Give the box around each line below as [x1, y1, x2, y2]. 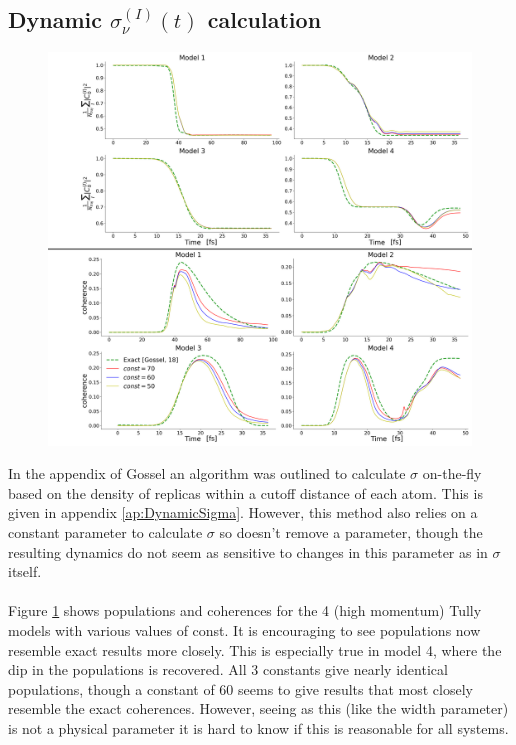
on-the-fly [422, 463, 482, 484]
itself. [8, 561, 42, 582]
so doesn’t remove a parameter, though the [219, 521, 483, 542]
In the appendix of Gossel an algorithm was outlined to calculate [8, 463, 406, 484]
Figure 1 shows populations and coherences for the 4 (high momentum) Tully [8, 600, 482, 621]
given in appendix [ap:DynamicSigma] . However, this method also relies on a [8, 502, 478, 523]
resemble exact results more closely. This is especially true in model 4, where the [8, 639, 502, 660]
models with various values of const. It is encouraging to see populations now [8, 619, 481, 640]
